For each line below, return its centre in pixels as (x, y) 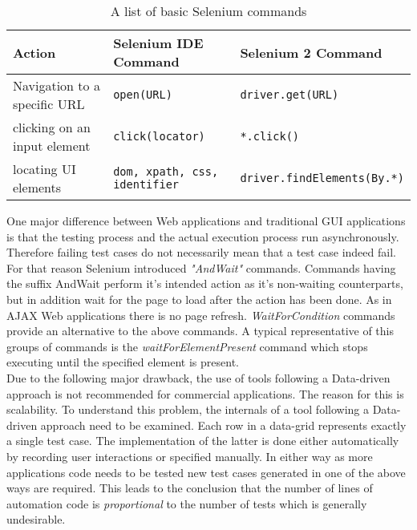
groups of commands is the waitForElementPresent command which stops (187, 346)
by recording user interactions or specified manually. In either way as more (190, 456)
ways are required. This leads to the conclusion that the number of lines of (190, 488)
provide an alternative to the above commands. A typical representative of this (200, 331)
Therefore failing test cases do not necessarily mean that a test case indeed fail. (201, 252)
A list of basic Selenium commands (208, 11)
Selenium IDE (158, 43)
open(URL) (143, 95)
